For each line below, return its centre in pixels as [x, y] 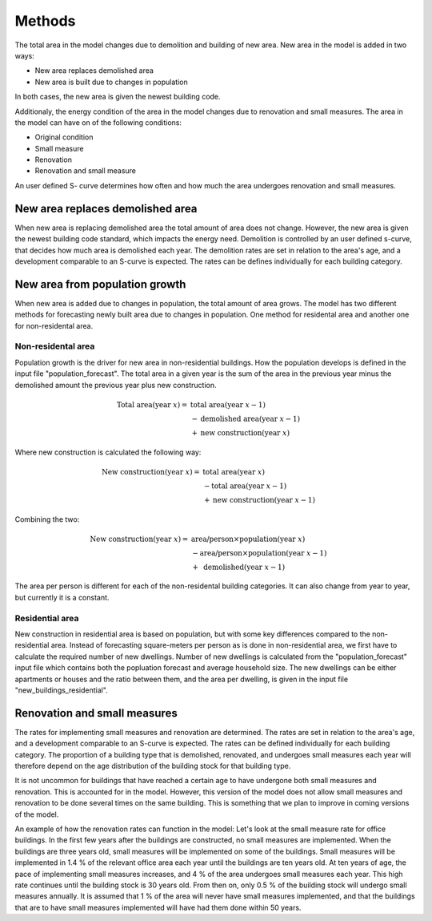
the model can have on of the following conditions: [98, 122]
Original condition [64, 137]
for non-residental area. [54, 325]
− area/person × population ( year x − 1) [260, 553]
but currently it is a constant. [62, 597]
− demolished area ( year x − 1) [246, 418]
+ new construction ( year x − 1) [260, 500]
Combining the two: [47, 519]
